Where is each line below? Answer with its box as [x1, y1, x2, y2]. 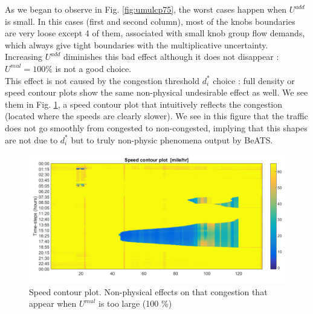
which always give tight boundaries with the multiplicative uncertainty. [5, 38, 268, 51]
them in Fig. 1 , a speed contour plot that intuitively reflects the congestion [5, 97, 283, 110]
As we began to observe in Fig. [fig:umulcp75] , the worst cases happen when [5, 3, 287, 15]
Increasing [5, 50, 42, 63]
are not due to [5, 133, 58, 146]
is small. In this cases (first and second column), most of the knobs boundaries [5, 15, 295, 27]
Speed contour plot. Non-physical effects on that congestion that [29, 285, 268, 298]
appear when [29, 297, 77, 310]
